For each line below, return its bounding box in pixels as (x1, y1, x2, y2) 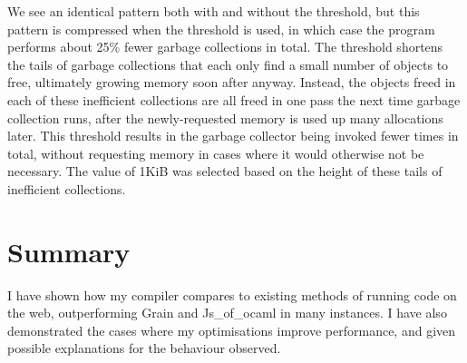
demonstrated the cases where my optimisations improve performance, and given (7, 320, 456, 339)
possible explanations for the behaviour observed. (7, 338, 281, 358)
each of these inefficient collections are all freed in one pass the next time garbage (7, 90, 461, 109)
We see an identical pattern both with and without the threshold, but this (7, 2, 420, 20)
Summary (7, 232, 131, 270)
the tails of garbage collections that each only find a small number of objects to (7, 54, 449, 74)
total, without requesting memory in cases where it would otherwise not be (7, 143, 424, 162)
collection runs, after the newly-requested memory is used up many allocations (7, 108, 443, 127)
